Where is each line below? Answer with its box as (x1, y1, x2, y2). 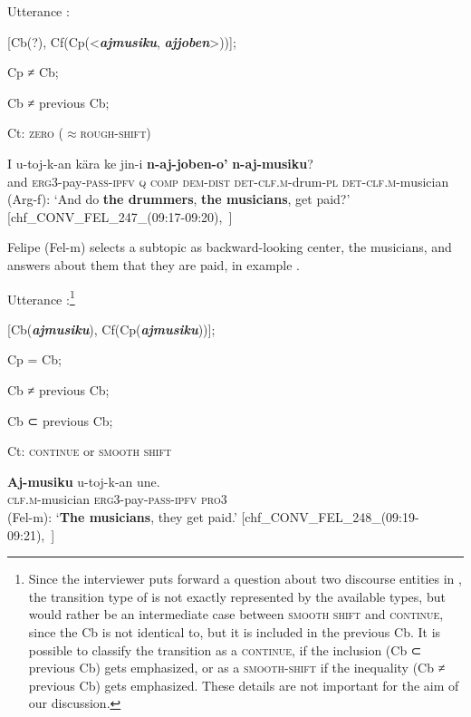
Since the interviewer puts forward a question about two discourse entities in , (28, 569, 462, 588)
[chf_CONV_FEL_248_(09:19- (241, 507, 419, 526)
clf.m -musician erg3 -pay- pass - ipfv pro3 (7, 489, 227, 509)
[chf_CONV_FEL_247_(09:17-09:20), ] (7, 207, 233, 226)
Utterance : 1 (7, 286, 75, 308)
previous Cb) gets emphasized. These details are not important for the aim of (28, 675, 459, 694)
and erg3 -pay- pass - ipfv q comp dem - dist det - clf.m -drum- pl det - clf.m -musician (7, 171, 449, 190)
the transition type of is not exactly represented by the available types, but (28, 586, 446, 606)
